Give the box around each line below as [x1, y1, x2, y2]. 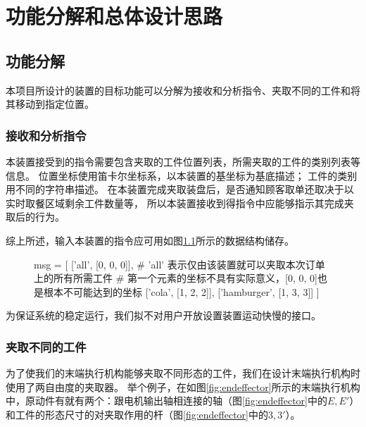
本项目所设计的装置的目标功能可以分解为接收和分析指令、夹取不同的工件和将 [6, 82, 360, 97]
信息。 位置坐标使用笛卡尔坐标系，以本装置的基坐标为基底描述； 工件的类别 [6, 168, 358, 182]
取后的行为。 [6, 209, 65, 224]
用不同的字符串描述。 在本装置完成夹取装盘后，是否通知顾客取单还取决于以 [6, 182, 354, 197]
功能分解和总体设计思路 [6, 1, 223, 30]
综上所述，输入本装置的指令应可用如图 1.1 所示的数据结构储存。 [6, 233, 294, 247]
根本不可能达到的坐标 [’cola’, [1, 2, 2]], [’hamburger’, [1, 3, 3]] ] [43, 284, 320, 299]
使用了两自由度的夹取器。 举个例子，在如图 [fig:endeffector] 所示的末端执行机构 [6, 379, 360, 394]
